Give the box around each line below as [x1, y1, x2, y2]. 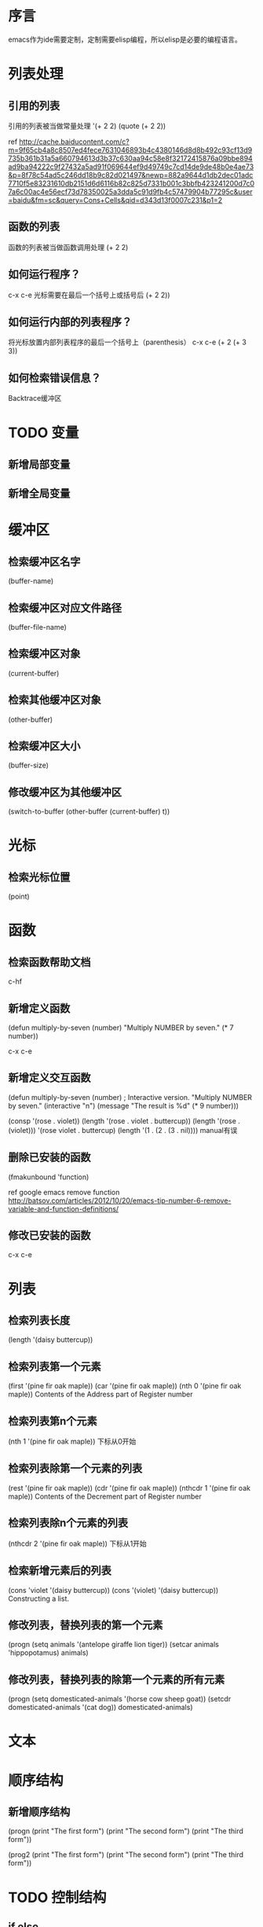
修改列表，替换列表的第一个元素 [8, 1618, 163, 1631]
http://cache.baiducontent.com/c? [19, 137, 130, 146]
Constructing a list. [8, 1594, 69, 1603]
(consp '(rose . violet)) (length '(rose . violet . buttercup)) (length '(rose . [8, 1116, 241, 1125]
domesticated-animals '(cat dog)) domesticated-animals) [8, 1703, 193, 1712]
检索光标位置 [8, 870, 71, 884]
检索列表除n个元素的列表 [8, 1517, 129, 1530]
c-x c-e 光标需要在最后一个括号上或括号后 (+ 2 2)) [8, 290, 170, 300]
